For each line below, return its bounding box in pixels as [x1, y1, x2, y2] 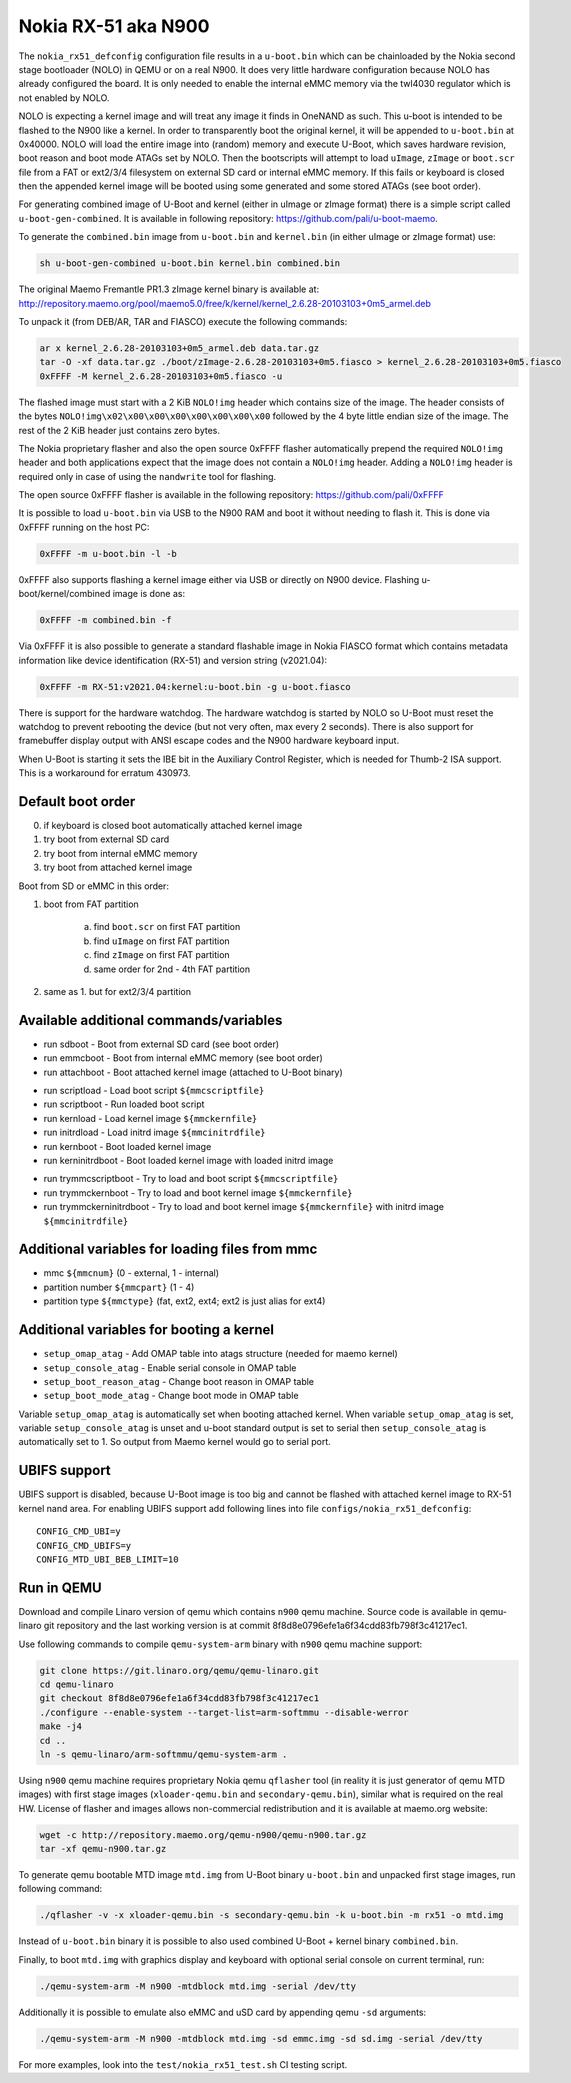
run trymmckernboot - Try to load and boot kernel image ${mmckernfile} [43, 1186, 353, 1199]
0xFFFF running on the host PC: [18, 521, 150, 533]
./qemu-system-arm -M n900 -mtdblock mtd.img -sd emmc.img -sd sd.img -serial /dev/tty [39, 2033, 483, 2044]
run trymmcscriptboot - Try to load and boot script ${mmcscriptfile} [43, 1173, 339, 1185]
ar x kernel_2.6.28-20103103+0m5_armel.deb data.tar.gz [39, 342, 320, 354]
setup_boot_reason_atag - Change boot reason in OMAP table [43, 1375, 315, 1387]
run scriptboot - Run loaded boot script [43, 1098, 205, 1110]
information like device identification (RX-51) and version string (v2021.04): [18, 654, 328, 666]
